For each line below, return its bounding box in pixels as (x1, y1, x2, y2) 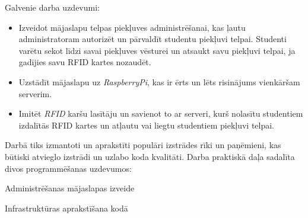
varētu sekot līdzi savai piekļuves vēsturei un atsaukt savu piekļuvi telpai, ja (18, 44, 296, 56)
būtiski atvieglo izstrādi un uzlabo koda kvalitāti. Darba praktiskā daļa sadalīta (5, 150, 295, 162)
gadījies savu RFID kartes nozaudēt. (18, 56, 151, 68)
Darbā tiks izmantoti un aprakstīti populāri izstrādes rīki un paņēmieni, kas (5, 139, 281, 151)
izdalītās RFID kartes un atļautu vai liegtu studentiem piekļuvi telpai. (18, 118, 275, 131)
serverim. (18, 87, 52, 100)
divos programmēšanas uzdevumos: (5, 162, 132, 174)
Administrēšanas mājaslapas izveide (5, 182, 135, 194)
